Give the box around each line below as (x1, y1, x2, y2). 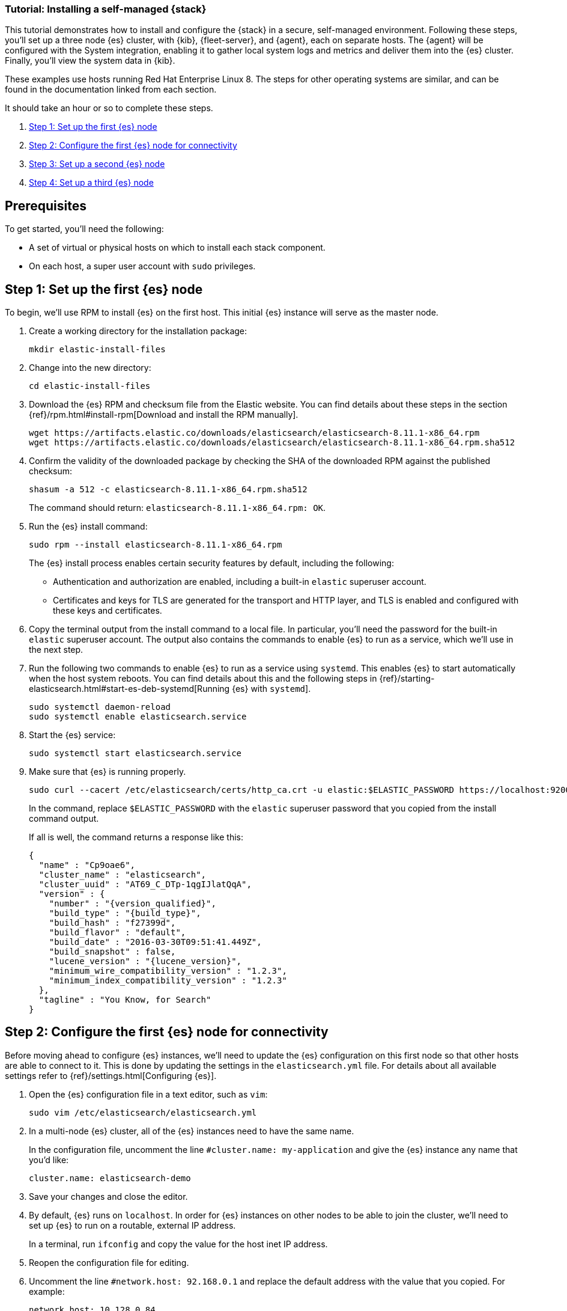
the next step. (29, 644, 83, 655)
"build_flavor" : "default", (49, 927, 186, 938)
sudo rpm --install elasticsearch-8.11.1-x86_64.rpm (29, 540, 282, 550)
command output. (29, 813, 99, 824)
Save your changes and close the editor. (29, 1191, 188, 1202)
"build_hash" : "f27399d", (49, 918, 176, 928)
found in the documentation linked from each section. (5, 84, 217, 95)
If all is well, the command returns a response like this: (29, 832, 243, 843)
